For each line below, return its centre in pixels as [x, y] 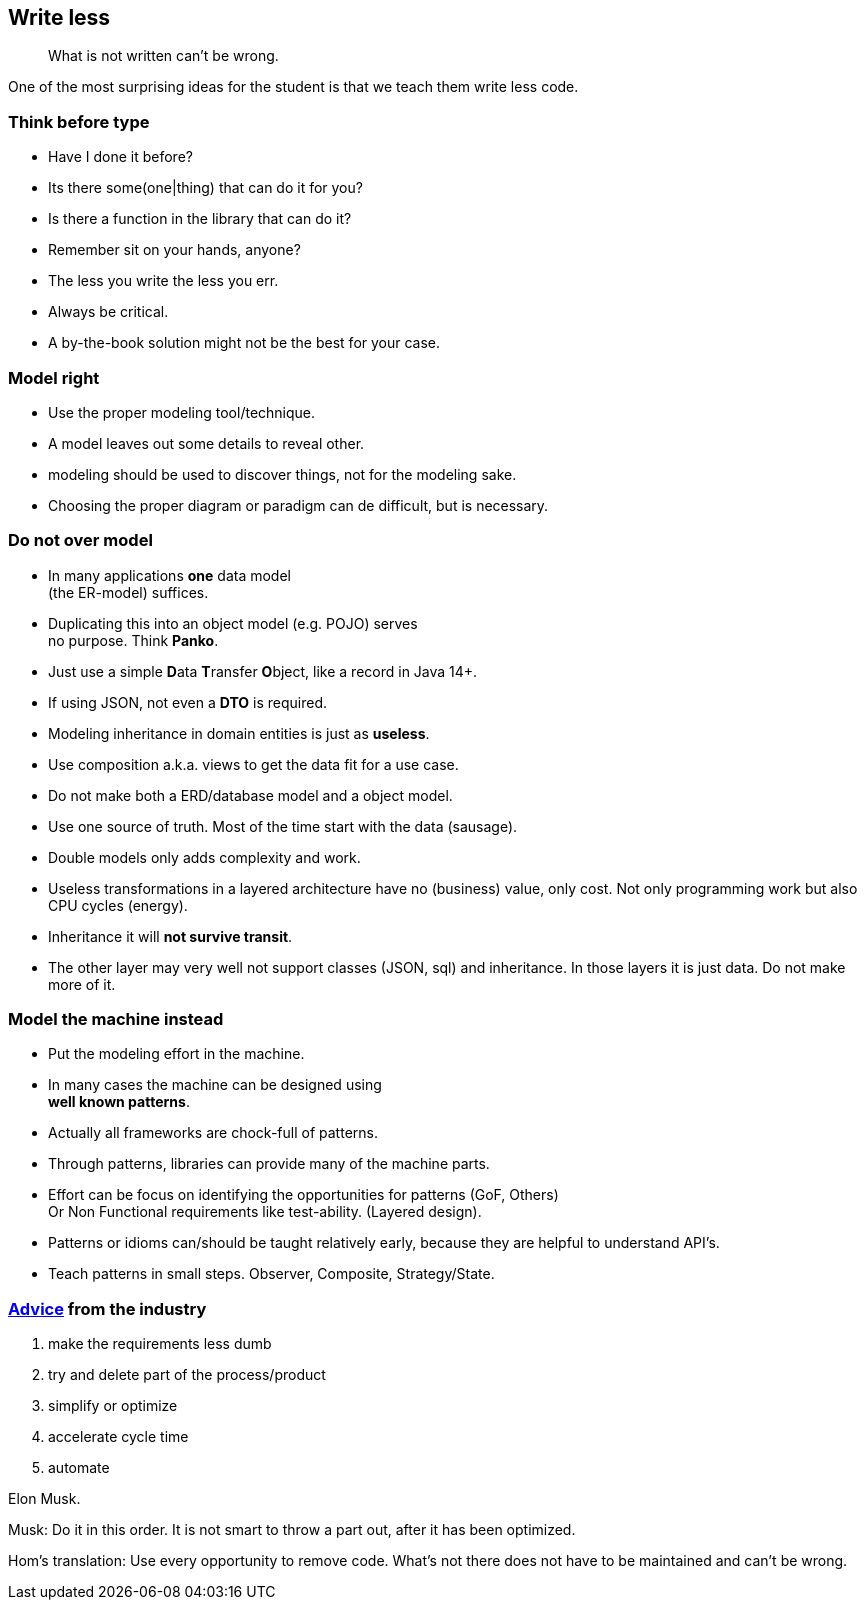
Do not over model [80, 540]
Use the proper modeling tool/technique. [182, 412]
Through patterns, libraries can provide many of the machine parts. [269, 1164]
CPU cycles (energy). [118, 905]
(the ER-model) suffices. [128, 592]
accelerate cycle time [118, 1437]
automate [79, 1468]
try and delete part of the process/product [187, 1375]
